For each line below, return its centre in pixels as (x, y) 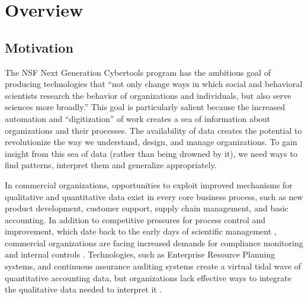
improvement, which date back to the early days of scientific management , (141, 231)
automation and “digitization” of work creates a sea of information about (138, 118)
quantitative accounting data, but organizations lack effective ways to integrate (148, 277)
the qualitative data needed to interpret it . (84, 289)
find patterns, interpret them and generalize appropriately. (111, 165)
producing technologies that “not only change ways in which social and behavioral (154, 84)
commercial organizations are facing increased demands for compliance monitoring (154, 242)
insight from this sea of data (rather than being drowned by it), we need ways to (151, 153)
